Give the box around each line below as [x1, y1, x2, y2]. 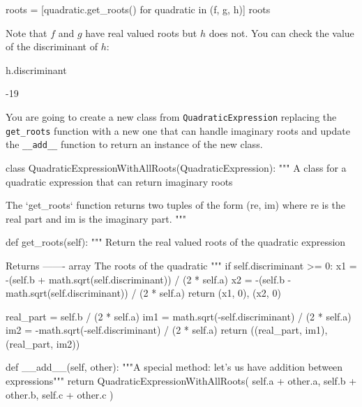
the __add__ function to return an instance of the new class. [6, 137, 263, 151]
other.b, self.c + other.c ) [6, 387, 114, 401]
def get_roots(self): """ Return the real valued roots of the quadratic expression [6, 235, 346, 249]
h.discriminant [6, 62, 67, 77]
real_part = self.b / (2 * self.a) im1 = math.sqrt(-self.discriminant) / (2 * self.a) [6, 309, 352, 323]
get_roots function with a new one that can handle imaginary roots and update [6, 123, 350, 138]
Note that [6, 25, 47, 40]
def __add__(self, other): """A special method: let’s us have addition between [6, 360, 343, 374]
